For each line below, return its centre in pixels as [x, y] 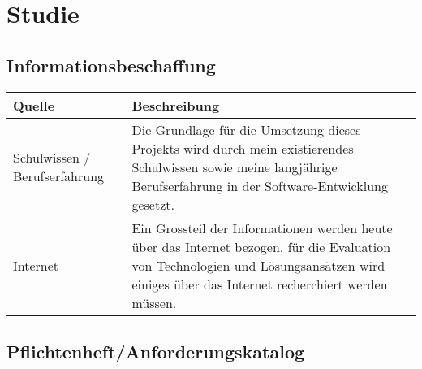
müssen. [154, 302]
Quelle [34, 105]
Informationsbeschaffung [111, 65]
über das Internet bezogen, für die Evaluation [261, 246]
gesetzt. [153, 204]
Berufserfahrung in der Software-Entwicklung [260, 185]
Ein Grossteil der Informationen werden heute [262, 228]
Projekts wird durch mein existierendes [243, 148]
